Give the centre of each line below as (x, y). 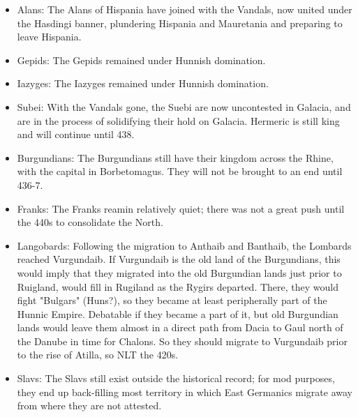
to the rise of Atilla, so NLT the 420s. (98, 355)
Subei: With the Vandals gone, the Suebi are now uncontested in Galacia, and (184, 106)
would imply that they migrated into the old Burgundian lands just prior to (179, 272)
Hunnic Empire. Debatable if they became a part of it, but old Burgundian (178, 313)
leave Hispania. (49, 37)
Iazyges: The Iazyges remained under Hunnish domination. (143, 83)
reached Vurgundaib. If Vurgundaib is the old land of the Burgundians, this (179, 259)
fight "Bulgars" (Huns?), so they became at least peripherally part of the (172, 300)
